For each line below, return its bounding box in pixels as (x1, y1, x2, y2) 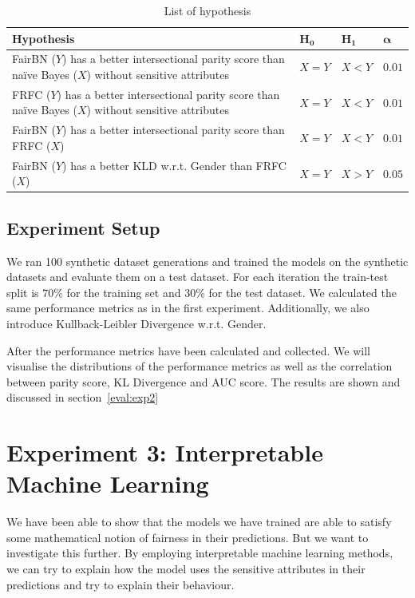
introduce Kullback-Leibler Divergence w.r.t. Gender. (6, 315, 267, 332)
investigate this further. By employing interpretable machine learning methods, (6, 545, 393, 561)
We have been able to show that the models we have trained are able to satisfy (6, 513, 392, 530)
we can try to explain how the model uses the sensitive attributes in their (6, 560, 366, 577)
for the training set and (66, 283, 181, 300)
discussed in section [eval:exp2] (6, 389, 159, 406)
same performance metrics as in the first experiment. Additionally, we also (6, 299, 370, 316)
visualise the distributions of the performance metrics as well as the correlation (6, 358, 393, 374)
